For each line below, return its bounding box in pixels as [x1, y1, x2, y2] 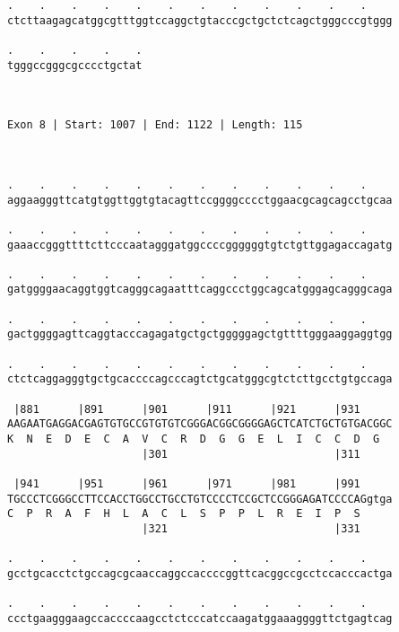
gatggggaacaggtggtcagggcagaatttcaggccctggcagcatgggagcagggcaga [7, 283, 393, 296]
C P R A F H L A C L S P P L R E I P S [7, 507, 360, 521]
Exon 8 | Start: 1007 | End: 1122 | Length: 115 [7, 118, 303, 132]
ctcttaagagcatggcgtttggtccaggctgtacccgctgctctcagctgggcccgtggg [7, 13, 393, 27]
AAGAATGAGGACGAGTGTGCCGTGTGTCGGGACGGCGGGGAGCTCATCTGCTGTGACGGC [7, 417, 393, 431]
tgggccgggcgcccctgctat [7, 58, 143, 72]
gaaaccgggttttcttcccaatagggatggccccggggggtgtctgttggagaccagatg [7, 238, 393, 251]
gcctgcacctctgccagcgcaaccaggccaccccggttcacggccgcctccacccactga [7, 566, 393, 580]
